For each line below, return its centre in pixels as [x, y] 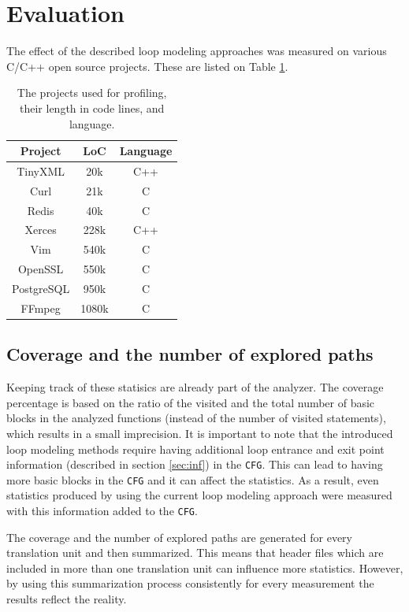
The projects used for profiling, [92, 93]
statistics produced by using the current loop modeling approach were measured [199, 495]
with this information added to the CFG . [102, 511]
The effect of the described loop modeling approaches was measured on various [197, 51]
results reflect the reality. [67, 599]
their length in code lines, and [92, 108]
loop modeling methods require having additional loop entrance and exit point [195, 449]
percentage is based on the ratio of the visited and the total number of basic [191, 402]
